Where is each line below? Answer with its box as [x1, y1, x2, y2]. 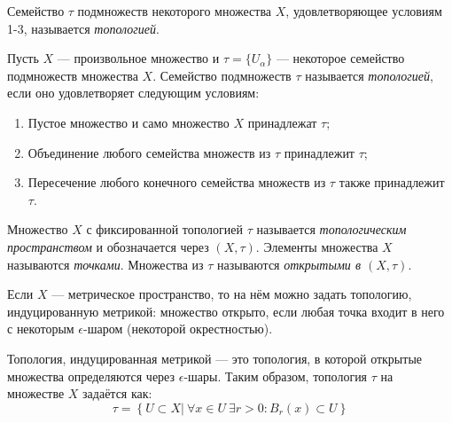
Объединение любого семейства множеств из [27, 143, 271, 161]
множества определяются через [7, 366, 175, 385]
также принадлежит [339, 173, 445, 192]
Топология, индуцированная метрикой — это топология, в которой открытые [7, 349, 423, 367]
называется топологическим [256, 220, 407, 239]
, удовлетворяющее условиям [285, 2, 442, 20]
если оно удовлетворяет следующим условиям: [7, 83, 260, 102]
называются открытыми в [217, 255, 361, 273]
